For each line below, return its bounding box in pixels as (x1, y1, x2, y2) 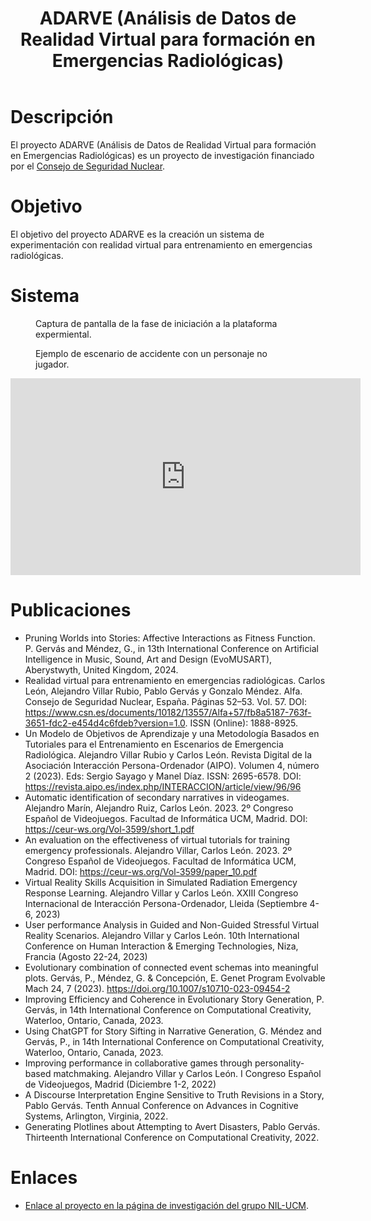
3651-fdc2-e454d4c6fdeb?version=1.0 (24, 717, 186, 729)
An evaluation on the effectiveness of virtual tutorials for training (24, 833, 290, 846)
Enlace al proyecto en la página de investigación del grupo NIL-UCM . (24, 1199, 310, 1211)
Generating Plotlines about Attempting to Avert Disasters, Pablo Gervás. (24, 1120, 321, 1132)
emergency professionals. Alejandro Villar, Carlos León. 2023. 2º (24, 844, 293, 856)
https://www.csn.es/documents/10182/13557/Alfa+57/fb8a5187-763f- (24, 706, 312, 718)
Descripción (10, 106, 114, 129)
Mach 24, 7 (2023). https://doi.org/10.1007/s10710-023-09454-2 (24, 982, 291, 994)
